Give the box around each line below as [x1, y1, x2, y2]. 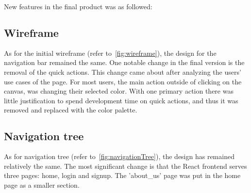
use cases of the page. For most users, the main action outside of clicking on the [4, 76, 242, 86]
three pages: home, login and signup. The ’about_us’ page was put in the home [4, 170, 241, 180]
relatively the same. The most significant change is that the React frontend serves [4, 161, 247, 171]
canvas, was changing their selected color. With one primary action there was [4, 86, 234, 96]
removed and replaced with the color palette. [4, 105, 137, 115]
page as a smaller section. [4, 179, 80, 190]
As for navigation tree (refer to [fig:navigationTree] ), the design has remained [4, 151, 234, 161]
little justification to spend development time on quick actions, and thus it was [4, 95, 238, 105]
